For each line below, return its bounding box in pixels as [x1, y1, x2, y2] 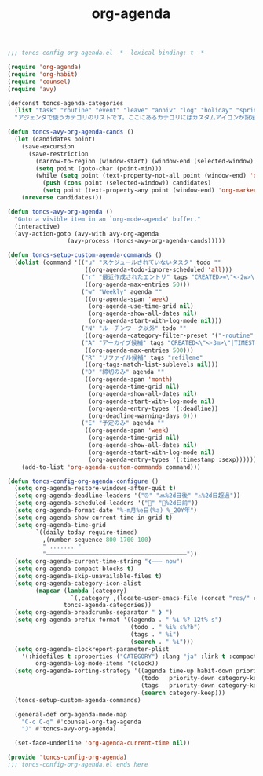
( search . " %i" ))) [130, 638, 194, 646]
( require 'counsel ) [7, 78, 71, 86]
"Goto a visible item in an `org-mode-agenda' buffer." [14, 215, 201, 223]
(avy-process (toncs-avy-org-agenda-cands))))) [67, 237, 225, 245]
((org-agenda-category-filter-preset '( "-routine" [84, 331, 254, 339]
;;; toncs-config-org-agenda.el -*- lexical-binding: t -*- [7, 49, 209, 57]
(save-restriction [27, 150, 89, 158]
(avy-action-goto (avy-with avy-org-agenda [14, 229, 159, 238]
